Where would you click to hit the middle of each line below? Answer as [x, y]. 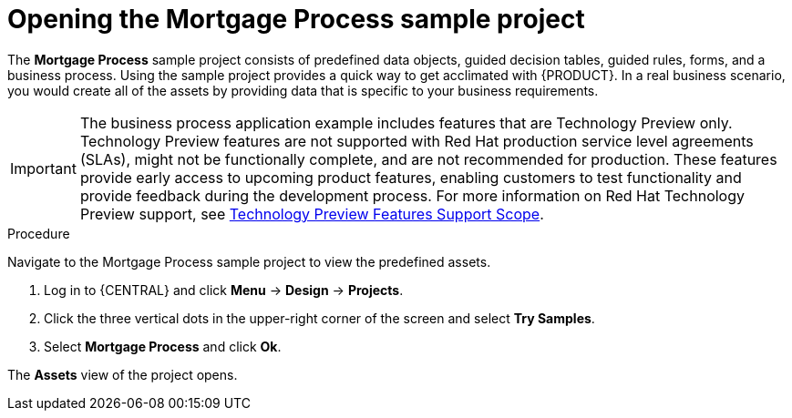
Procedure [39, 233]
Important [43, 168]
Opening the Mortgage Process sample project [296, 19]
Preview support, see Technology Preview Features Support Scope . [312, 214]
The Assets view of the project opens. [123, 374]
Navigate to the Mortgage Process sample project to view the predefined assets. [249, 261]
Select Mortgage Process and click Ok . [163, 346]
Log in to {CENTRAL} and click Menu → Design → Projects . [224, 290]
